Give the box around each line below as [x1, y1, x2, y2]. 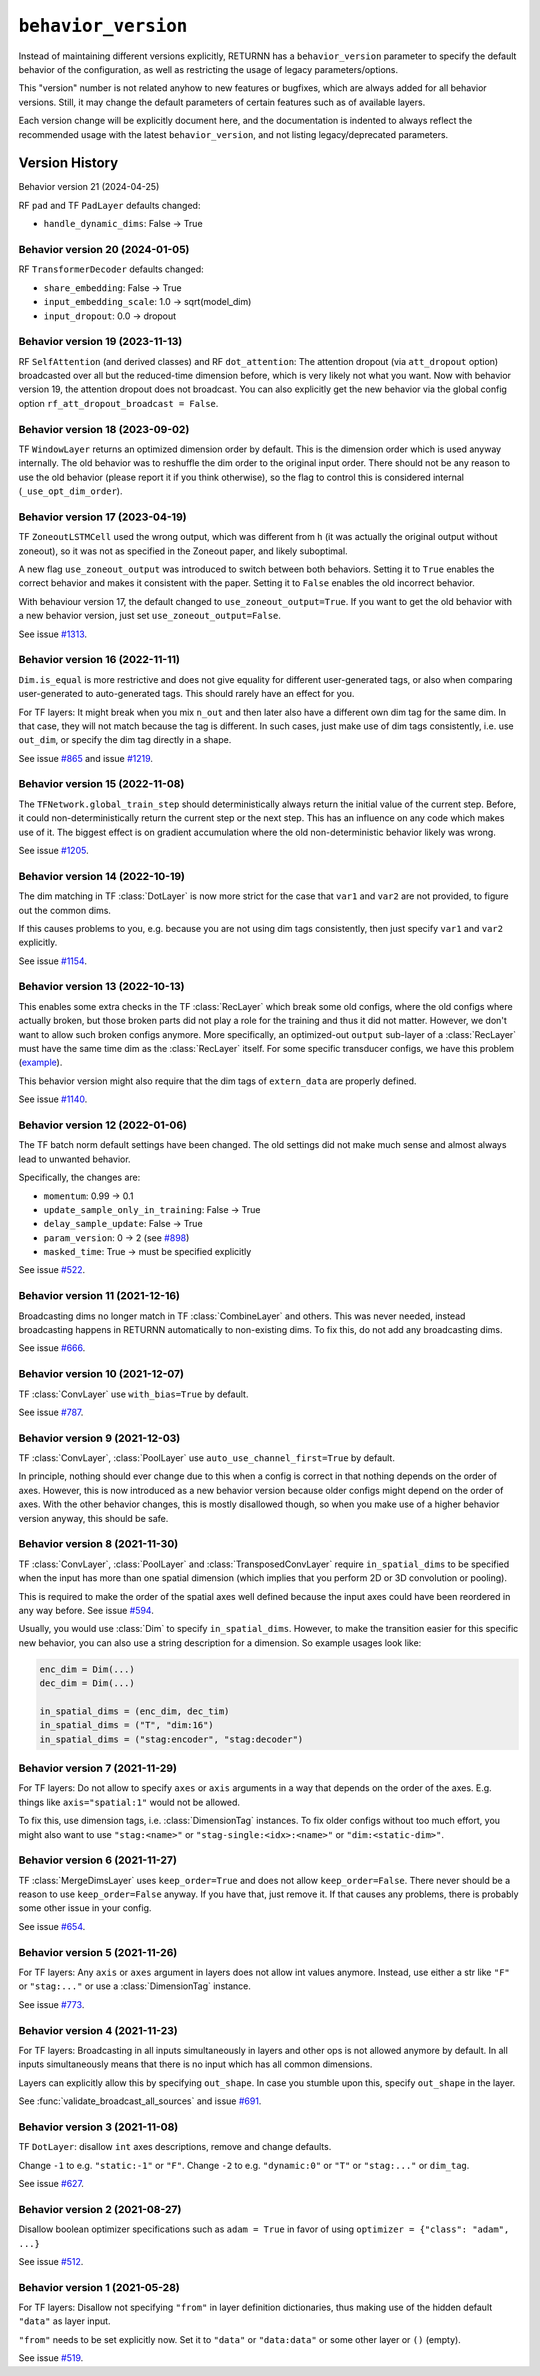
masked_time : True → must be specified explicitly [43, 1246, 252, 1258]
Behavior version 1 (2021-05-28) [18, 2280, 180, 2294]
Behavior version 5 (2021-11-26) [18, 1945, 178, 1959]
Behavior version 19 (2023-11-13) [18, 335, 183, 349]
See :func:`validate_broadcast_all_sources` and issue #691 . [18, 2095, 262, 2107]
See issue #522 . [18, 1264, 86, 1276]
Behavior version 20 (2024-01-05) [18, 242, 190, 256]
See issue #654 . [18, 1920, 86, 1932]
